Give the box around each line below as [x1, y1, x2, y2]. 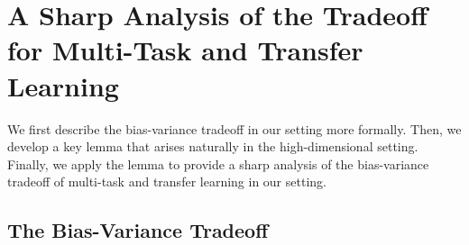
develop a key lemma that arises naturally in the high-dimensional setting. [7, 137, 418, 156]
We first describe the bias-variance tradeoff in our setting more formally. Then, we [7, 119, 462, 138]
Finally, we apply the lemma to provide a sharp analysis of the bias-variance [7, 154, 429, 173]
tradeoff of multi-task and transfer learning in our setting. [7, 172, 326, 191]
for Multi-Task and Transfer [7, 32, 363, 68]
